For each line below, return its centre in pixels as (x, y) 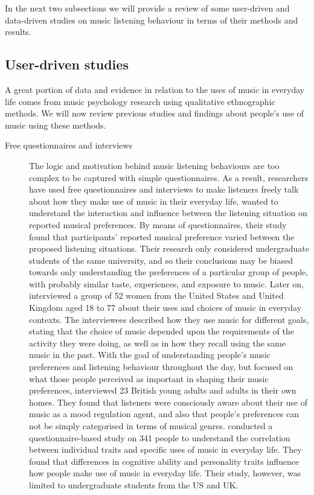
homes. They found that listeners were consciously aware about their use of (168, 402)
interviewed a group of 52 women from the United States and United (156, 295)
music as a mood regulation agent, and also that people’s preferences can (164, 414)
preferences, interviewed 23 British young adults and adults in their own (163, 390)
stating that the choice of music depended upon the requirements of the (162, 331)
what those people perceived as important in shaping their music (149, 378)
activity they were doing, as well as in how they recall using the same (157, 343)
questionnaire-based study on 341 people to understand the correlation (160, 437)
